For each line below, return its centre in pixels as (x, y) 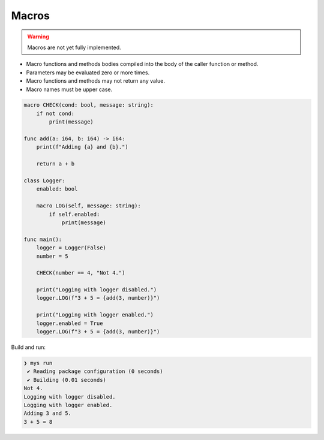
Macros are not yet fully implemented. (74, 47)
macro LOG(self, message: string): (88, 206)
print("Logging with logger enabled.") (95, 315)
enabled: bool (57, 189)
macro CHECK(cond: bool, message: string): (89, 105)
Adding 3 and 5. (48, 413)
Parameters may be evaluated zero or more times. (88, 73)
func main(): (43, 239)
